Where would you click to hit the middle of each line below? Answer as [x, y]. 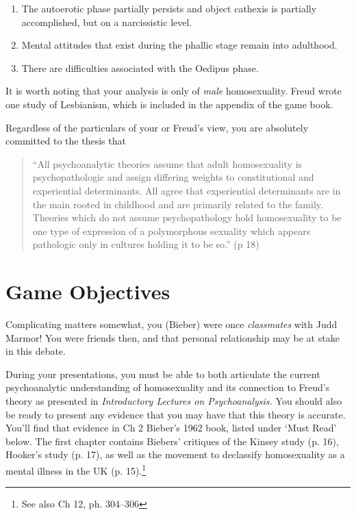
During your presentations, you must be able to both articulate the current [163, 374]
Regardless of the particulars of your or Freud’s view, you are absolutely [157, 127]
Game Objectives [88, 291]
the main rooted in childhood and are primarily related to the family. [178, 204]
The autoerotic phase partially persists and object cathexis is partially [169, 8]
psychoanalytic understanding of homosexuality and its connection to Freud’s [168, 387]
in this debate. [36, 351]
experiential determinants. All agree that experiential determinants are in [187, 190]
